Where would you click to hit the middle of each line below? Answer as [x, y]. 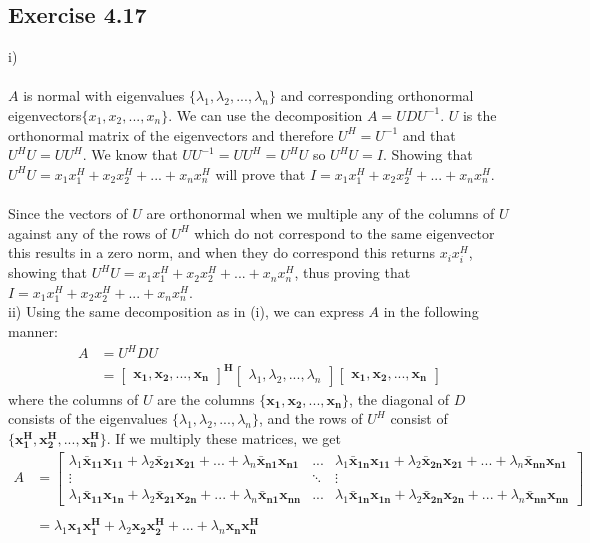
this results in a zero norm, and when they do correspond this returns [221, 252]
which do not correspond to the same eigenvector [344, 232]
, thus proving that [352, 272]
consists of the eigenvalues [88, 418]
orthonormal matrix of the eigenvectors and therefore [171, 134]
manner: [33, 331]
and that [429, 134]
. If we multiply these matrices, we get [223, 437]
